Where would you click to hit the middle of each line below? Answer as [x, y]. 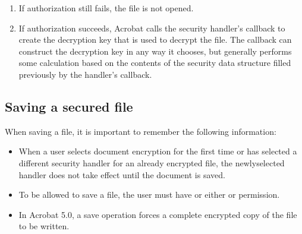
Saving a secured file [69, 106]
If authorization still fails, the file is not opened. [106, 8]
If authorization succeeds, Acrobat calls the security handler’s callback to [152, 28]
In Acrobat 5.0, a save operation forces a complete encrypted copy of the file [158, 214]
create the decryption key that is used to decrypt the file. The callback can [155, 39]
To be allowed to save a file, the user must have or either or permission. [149, 195]
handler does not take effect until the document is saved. [122, 174]
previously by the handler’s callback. [85, 74]
